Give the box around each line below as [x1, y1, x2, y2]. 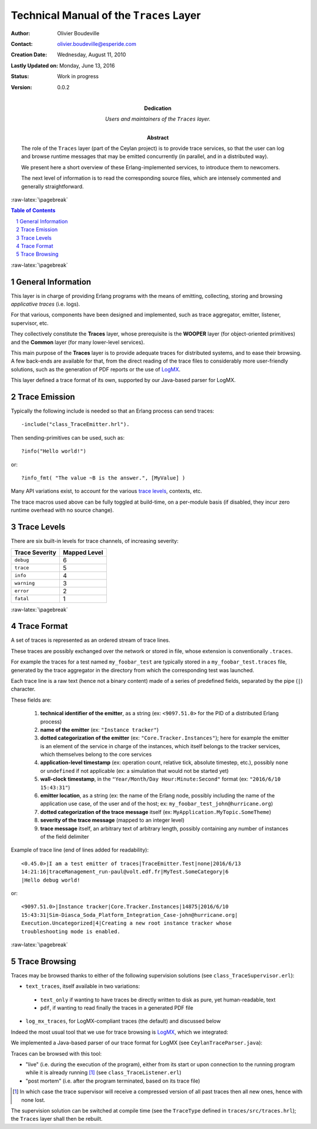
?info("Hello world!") [21, 448, 87, 455]
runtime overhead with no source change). [11, 507, 114, 514]
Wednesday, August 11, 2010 [57, 51, 126, 58]
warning [14, 580, 35, 586]
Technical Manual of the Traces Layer [11, 9, 201, 22]
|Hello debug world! [21, 876, 80, 883]
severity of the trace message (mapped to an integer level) [40, 817, 185, 824]
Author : [11, 29, 31, 36]
